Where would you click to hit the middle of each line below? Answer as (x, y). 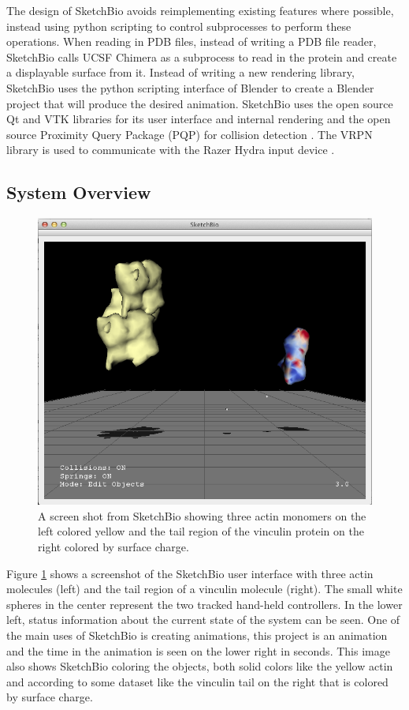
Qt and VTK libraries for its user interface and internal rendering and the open (199, 119)
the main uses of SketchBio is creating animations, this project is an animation (197, 635)
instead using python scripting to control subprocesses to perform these (179, 26)
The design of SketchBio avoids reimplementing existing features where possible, (200, 10)
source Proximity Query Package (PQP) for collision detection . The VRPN (190, 134)
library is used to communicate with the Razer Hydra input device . (171, 150)
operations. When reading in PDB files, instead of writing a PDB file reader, (191, 41)
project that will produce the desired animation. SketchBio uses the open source (200, 103)
